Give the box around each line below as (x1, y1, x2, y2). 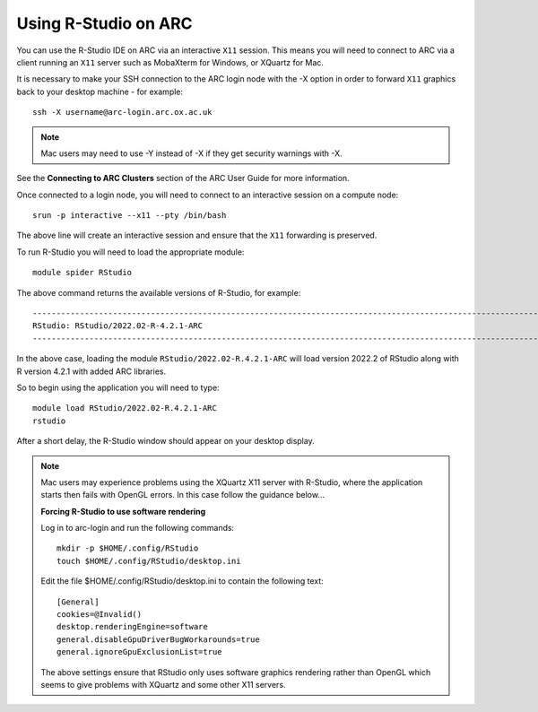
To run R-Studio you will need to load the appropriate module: (16, 247, 245, 257)
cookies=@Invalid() (56, 610, 143, 620)
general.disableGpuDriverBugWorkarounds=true (56, 634, 260, 645)
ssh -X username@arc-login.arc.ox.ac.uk (32, 108, 213, 117)
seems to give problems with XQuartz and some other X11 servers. (40, 680, 286, 690)
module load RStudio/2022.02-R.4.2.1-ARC (32, 404, 217, 413)
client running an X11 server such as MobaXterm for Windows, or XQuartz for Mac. (16, 56, 325, 67)
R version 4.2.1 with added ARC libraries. (16, 366, 166, 377)
